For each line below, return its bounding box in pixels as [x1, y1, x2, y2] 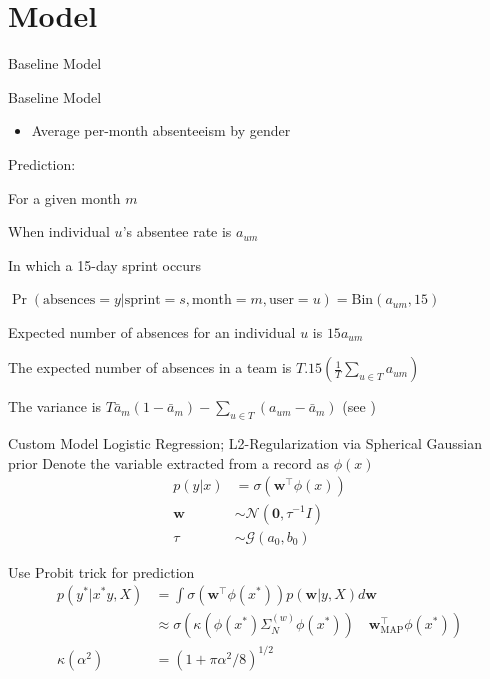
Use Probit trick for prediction [8, 561, 195, 582]
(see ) [342, 396, 376, 417]
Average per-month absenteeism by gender [31, 120, 291, 141]
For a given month [8, 187, 121, 208]
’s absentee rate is [122, 221, 232, 242]
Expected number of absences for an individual [8, 321, 296, 342]
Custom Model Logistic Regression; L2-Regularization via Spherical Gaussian [8, 433, 482, 454]
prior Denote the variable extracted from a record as [8, 452, 329, 473]
